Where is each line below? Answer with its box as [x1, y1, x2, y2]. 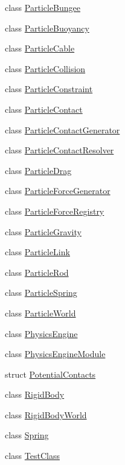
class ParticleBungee [5, 1, 81, 13]
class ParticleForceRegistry [5, 204, 104, 217]
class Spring [5, 429, 49, 441]
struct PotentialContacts [5, 367, 96, 380]
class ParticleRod [5, 266, 69, 278]
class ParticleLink [5, 246, 70, 258]
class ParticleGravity [5, 225, 82, 238]
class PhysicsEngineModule [5, 347, 106, 360]
